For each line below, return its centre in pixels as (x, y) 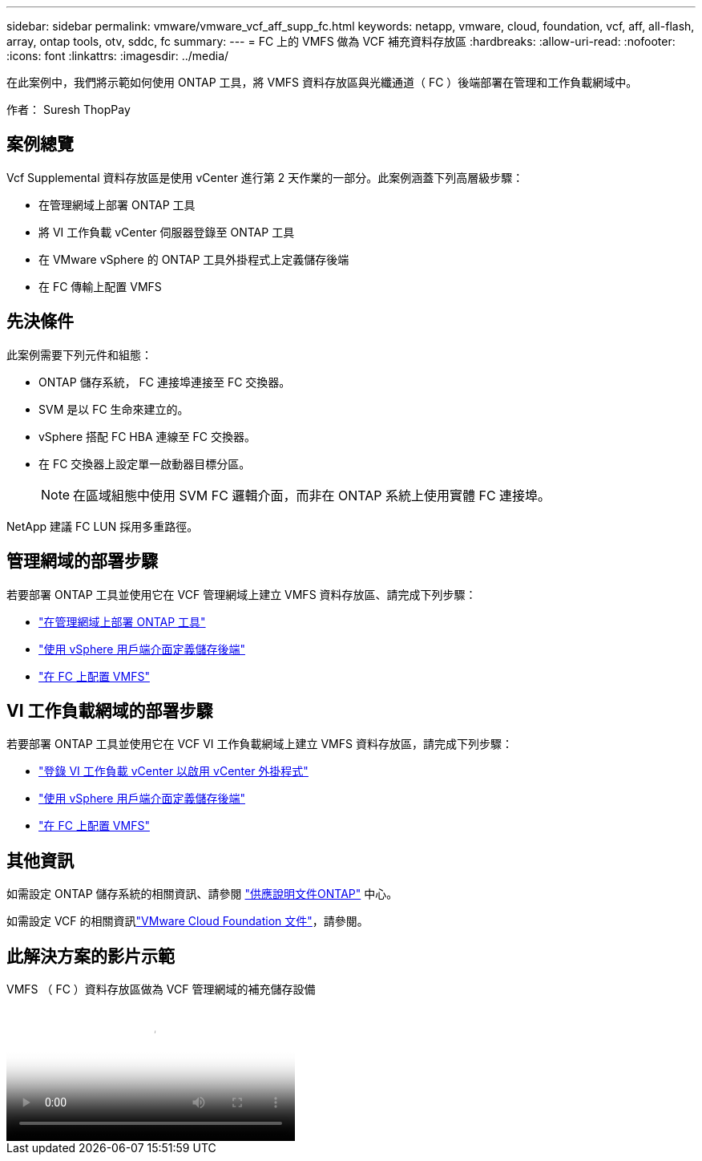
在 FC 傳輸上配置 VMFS (100, 286)
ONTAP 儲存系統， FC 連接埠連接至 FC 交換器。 (165, 382)
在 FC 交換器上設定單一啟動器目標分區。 (145, 463)
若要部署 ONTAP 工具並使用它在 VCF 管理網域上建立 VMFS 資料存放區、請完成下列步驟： (242, 594)
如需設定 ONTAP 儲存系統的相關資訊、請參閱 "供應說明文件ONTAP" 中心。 (202, 894)
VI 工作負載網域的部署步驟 (110, 710)
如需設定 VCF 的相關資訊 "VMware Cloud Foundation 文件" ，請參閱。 (188, 921)
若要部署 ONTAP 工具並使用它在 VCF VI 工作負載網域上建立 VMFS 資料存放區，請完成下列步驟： (260, 744)
